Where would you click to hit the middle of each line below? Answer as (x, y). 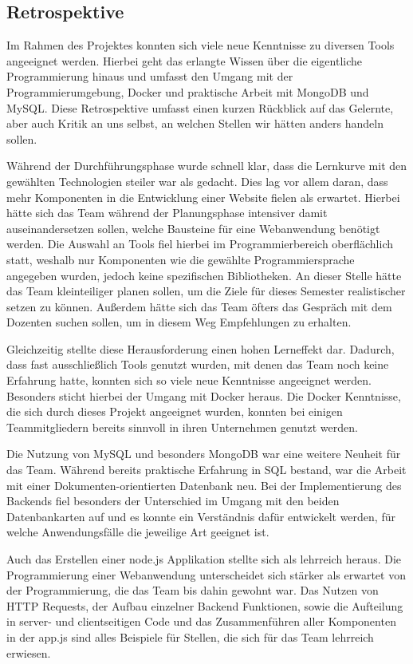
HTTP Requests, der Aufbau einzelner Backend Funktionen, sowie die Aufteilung (205, 605)
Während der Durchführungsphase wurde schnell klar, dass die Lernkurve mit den (207, 166)
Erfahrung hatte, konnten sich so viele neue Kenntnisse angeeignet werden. (189, 380)
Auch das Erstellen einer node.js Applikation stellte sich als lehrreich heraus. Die (204, 559)
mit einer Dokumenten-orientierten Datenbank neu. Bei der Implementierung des (204, 485)
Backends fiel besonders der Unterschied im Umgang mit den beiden (173, 501)
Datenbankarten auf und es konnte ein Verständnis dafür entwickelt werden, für (201, 516)
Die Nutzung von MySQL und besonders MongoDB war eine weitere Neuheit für (204, 454)
